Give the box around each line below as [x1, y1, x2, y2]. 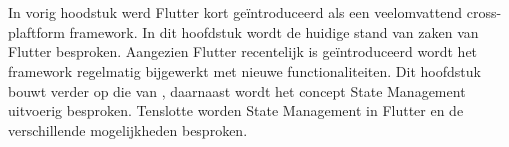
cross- [466, 2, 502, 23]
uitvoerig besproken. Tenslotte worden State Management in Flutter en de [8, 100, 464, 121]
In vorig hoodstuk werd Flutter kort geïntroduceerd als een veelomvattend [8, 2, 463, 23]
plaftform [8, 21, 65, 42]
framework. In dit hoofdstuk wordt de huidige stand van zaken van [69, 21, 479, 42]
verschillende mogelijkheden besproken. [8, 119, 248, 140]
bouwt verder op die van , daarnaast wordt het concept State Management [8, 80, 466, 101]
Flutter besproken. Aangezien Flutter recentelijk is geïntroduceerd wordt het [8, 41, 478, 62]
